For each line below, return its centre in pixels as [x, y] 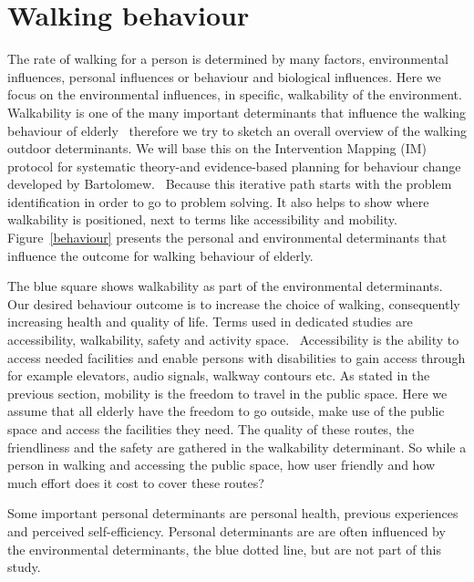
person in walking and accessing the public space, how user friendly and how [222, 465]
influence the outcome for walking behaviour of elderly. [160, 255]
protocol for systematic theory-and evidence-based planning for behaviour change [234, 166]
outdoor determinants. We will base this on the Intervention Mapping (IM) [217, 148]
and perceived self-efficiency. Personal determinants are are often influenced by [227, 530]
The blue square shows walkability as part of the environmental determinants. [225, 286]
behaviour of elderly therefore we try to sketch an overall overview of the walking [237, 130]
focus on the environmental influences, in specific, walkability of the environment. [235, 94]
